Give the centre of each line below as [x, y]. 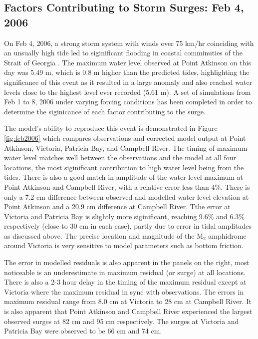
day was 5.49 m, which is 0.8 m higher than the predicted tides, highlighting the [127, 72]
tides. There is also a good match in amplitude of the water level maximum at [124, 177]
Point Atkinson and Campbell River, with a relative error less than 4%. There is [127, 186]
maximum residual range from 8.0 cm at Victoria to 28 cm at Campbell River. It [128, 301]
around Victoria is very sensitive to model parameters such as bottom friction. [124, 245]
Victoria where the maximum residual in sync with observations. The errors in [124, 291]
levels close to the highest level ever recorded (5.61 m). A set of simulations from [128, 92]
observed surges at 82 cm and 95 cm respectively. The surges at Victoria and [122, 321]
